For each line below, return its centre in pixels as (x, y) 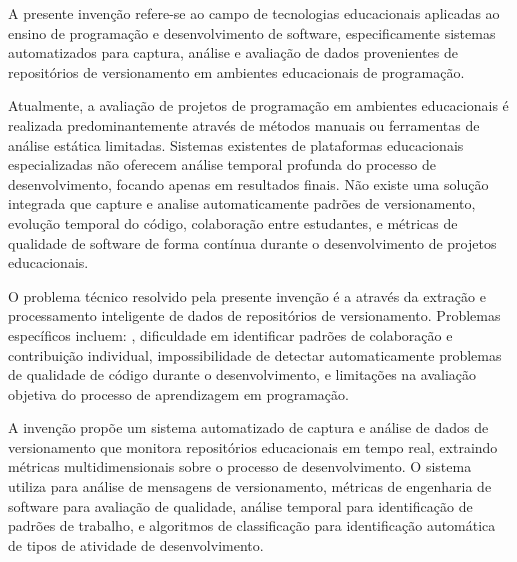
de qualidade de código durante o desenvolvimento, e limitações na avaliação (242, 374)
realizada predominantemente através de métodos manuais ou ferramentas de (244, 124)
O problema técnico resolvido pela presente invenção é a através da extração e (247, 295)
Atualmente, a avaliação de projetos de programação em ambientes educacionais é (258, 105)
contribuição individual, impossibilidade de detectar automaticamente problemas (255, 354)
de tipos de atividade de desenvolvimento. (136, 544)
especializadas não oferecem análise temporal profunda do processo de (222, 164)
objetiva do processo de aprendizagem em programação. (178, 393)
